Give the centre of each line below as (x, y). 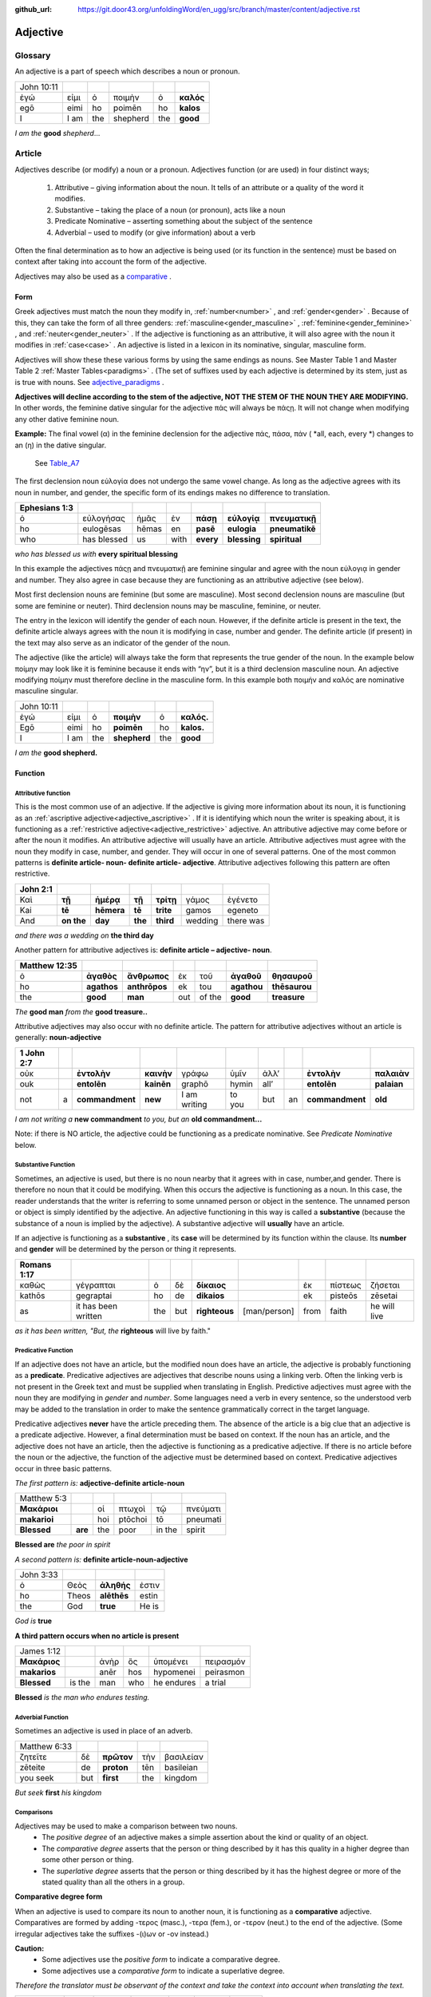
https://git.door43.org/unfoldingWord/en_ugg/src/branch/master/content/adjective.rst (219, 9)
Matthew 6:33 (46, 1746)
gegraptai (94, 1296)
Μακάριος (40, 1662)
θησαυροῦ (292, 976)
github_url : (33, 9)
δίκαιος (211, 1284)
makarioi (37, 1519)
